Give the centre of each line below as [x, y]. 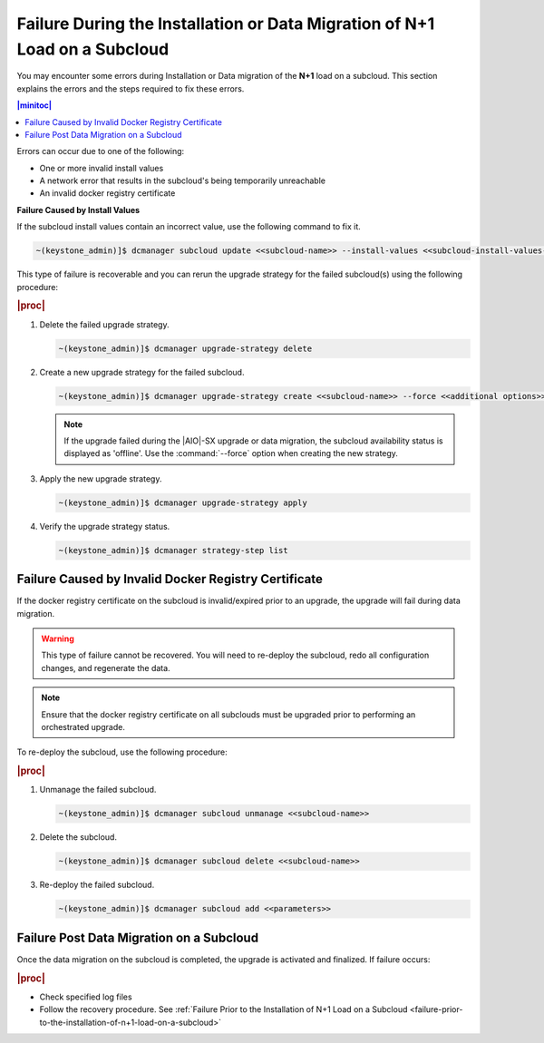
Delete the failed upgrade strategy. [104, 324]
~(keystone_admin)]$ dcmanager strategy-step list [174, 550]
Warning [58, 638]
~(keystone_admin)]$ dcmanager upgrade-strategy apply [183, 502]
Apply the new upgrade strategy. [101, 478]
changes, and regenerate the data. [106, 668]
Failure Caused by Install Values [78, 210]
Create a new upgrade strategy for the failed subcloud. [142, 372]
